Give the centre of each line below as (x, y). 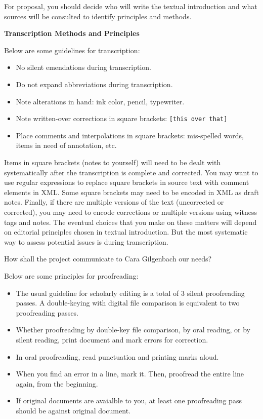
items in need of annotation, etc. (66, 145)
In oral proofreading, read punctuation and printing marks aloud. (117, 356)
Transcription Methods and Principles (72, 33)
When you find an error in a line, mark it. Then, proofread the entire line (130, 374)
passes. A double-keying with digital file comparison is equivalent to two (128, 303)
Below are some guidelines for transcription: (72, 50)
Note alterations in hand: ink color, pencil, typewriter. (100, 101)
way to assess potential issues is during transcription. (86, 241)
